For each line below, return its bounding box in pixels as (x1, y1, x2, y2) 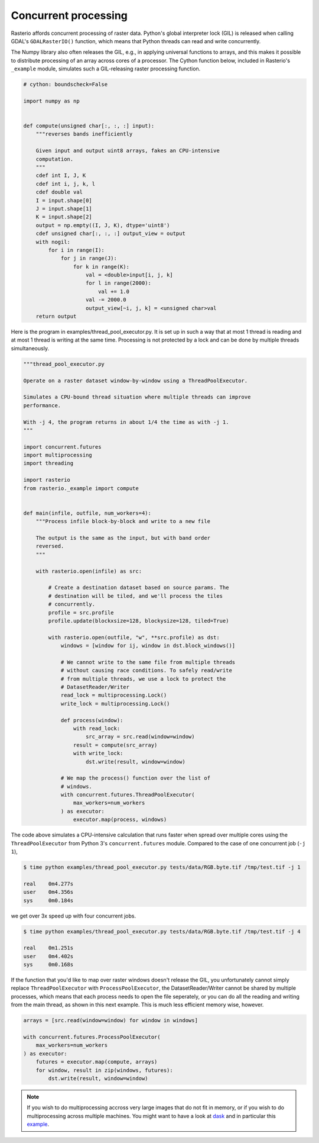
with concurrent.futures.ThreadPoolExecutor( (60, 791, 195, 799)
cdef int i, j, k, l (35, 181, 96, 187)
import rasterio (23, 476, 71, 484)
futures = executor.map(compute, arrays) (35, 1058, 158, 1065)
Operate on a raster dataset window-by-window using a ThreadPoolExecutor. (23, 377, 248, 384)
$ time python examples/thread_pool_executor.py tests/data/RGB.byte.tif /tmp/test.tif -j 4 (23, 928, 301, 935)
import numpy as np (23, 98, 80, 104)
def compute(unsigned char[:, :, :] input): (23, 123, 155, 130)
